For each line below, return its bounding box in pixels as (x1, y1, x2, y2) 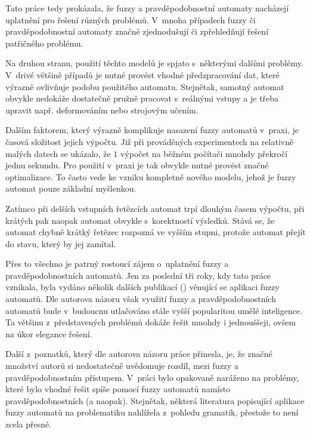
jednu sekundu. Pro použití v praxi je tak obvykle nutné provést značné (5, 159, 269, 171)
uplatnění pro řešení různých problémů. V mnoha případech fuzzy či (5, 13, 256, 26)
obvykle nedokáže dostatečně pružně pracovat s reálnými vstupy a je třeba (5, 92, 279, 104)
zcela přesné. (5, 418, 52, 430)
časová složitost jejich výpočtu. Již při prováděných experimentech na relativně (5, 135, 294, 147)
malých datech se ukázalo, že (5, 147, 111, 159)
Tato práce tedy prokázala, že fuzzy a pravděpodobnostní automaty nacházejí (5, 2, 289, 14)
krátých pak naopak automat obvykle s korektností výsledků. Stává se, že (5, 214, 275, 226)
